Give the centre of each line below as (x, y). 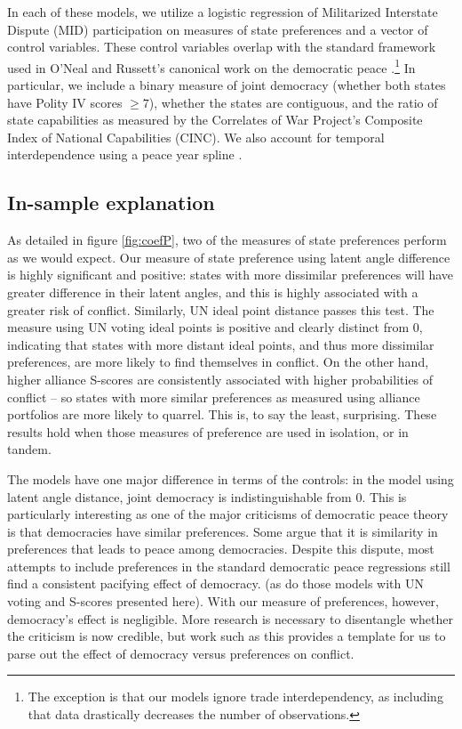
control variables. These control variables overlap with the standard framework (222, 47)
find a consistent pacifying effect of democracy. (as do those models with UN (215, 583)
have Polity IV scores (65, 102)
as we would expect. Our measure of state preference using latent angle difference (229, 257)
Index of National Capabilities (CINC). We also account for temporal (196, 137)
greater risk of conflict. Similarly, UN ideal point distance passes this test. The (221, 309)
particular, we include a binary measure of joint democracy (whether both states (227, 85)
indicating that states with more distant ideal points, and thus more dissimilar (221, 344)
